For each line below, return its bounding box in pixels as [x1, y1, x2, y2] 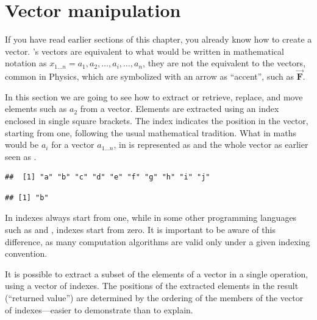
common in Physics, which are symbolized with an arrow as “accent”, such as [5, 70, 294, 83]
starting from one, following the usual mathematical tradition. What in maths [5, 126, 296, 139]
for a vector [51, 138, 94, 151]
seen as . [5, 150, 37, 162]
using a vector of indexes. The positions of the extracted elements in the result [5, 279, 299, 292]
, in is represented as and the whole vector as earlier [113, 138, 308, 151]
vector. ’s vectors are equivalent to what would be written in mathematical [5, 44, 284, 57]
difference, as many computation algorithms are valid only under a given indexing [5, 235, 310, 248]
